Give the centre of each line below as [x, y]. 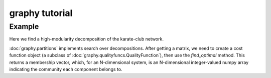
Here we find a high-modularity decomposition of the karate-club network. [87, 39]
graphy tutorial [41, 13]
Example [24, 26]
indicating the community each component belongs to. [66, 69]
